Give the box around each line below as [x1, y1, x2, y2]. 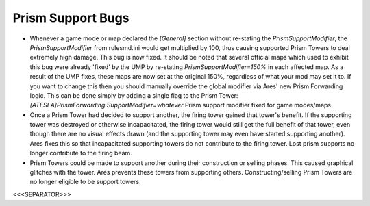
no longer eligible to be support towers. [29, 178, 141, 186]
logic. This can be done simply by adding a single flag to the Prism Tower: [29, 91, 238, 99]
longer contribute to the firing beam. [29, 149, 133, 157]
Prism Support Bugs [12, 10, 129, 25]
